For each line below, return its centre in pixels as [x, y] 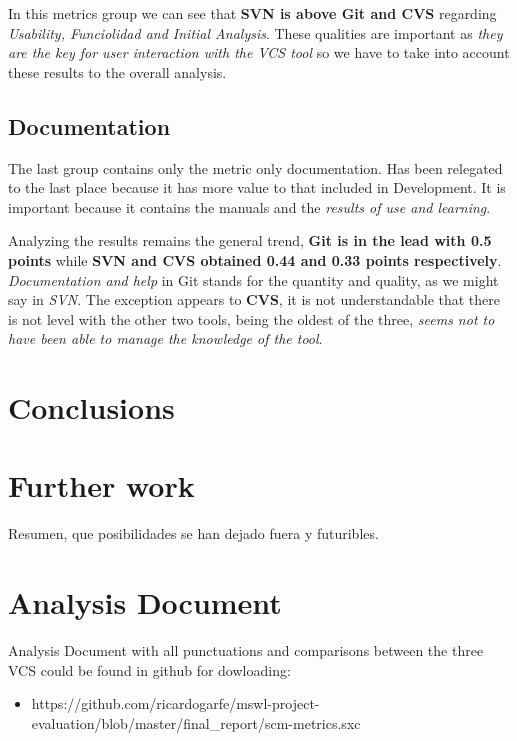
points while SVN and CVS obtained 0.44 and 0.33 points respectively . [255, 259]
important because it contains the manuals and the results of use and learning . [249, 206]
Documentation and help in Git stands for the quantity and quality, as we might [253, 279]
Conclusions [91, 407]
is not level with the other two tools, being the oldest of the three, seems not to [251, 318]
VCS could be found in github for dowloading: [149, 669]
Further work [101, 485]
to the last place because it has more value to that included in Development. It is [257, 187]
